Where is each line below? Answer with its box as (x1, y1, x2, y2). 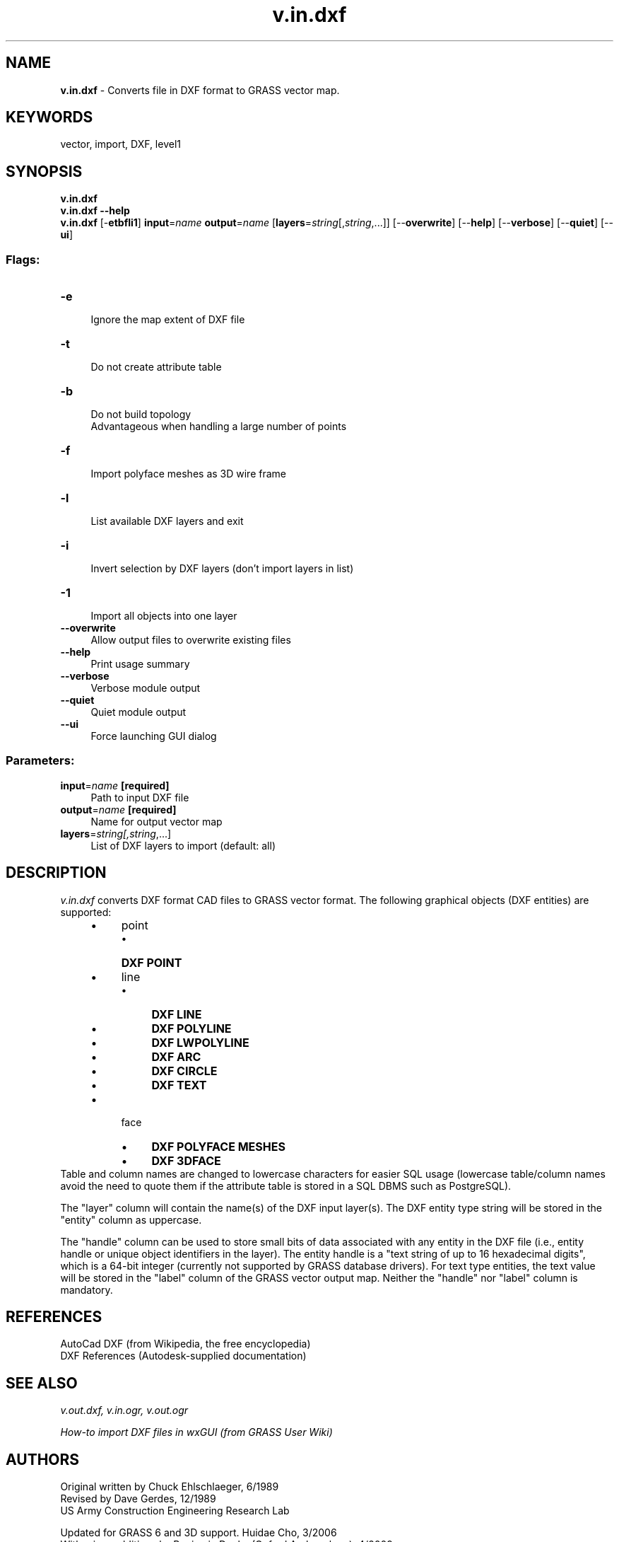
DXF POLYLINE (151, 1021, 232, 1036)
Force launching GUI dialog (90, 730, 217, 743)
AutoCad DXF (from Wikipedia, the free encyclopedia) (60, 1338, 311, 1350)
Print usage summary (90, 658, 190, 671)
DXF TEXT (151, 1077, 207, 1092)
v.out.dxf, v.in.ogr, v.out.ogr (60, 1404, 189, 1417)
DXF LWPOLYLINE (151, 1035, 249, 1050)
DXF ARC (151, 1049, 201, 1064)
